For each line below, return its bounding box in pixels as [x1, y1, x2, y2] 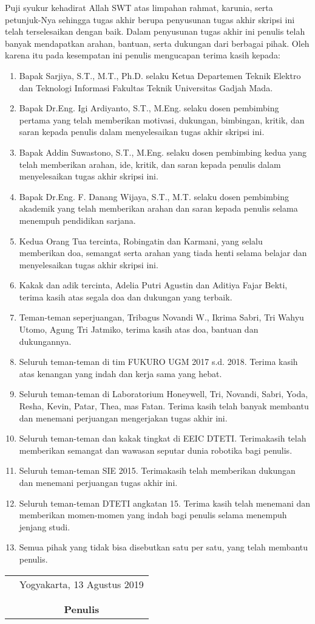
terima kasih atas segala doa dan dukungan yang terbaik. [19, 290, 232, 303]
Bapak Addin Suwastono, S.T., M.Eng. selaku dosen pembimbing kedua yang [19, 145, 307, 158]
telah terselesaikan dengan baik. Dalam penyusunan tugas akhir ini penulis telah [5, 25, 305, 38]
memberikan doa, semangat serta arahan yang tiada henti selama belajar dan [19, 246, 307, 259]
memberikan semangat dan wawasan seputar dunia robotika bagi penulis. [19, 443, 293, 456]
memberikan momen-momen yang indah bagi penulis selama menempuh [19, 508, 287, 521]
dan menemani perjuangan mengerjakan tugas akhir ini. [19, 411, 228, 424]
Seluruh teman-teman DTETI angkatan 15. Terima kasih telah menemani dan [19, 496, 311, 509]
